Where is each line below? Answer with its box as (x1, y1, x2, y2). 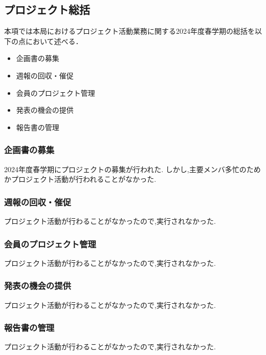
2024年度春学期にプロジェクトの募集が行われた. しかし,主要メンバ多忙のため (4, 163, 261, 174)
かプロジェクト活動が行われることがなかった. (4, 174, 157, 184)
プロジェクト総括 (4, 2, 90, 17)
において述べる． (25, 35, 83, 46)
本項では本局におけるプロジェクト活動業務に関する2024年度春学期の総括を (4, 26, 255, 36)
